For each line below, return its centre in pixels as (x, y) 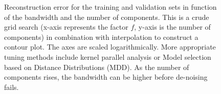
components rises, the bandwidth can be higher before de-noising (106, 77)
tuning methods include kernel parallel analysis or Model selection (108, 56)
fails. (12, 87)
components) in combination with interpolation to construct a (101, 37)
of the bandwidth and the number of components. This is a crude (107, 17)
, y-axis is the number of (172, 27)
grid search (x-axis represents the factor (66, 27)
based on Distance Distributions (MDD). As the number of (97, 67)
